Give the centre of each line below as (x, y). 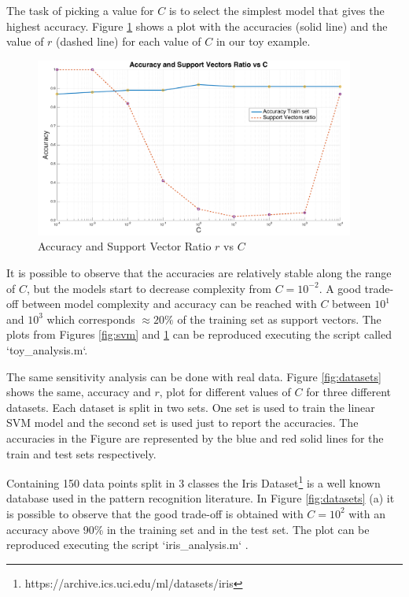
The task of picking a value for (80, 10)
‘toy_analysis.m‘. (47, 349)
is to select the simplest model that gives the (276, 10)
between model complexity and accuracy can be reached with (169, 304)
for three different (348, 392)
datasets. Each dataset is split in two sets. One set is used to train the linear (191, 407)
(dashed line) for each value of (129, 41)
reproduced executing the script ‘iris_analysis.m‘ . (127, 545)
